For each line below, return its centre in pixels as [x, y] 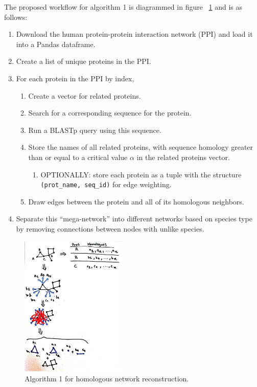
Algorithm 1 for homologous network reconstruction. [107, 378]
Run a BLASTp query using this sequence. [95, 130]
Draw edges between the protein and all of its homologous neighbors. [136, 201]
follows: [16, 17]
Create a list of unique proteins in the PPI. [84, 61]
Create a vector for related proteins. [85, 95]
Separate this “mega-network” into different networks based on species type [134, 219]
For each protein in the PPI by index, [75, 78]
